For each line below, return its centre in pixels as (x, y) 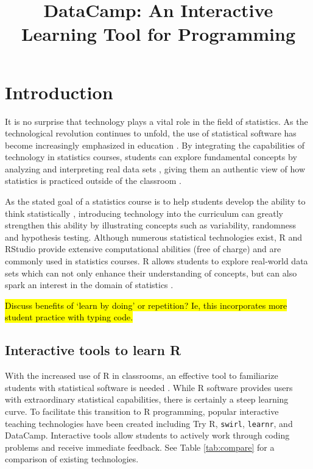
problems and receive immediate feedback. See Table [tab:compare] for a (140, 447)
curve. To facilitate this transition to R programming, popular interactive (142, 411)
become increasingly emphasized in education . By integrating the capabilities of (155, 145)
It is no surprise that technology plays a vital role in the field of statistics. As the (156, 121)
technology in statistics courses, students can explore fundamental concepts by (151, 157)
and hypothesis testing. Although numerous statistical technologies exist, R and (154, 237)
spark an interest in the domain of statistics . (89, 285)
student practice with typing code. (69, 317)
